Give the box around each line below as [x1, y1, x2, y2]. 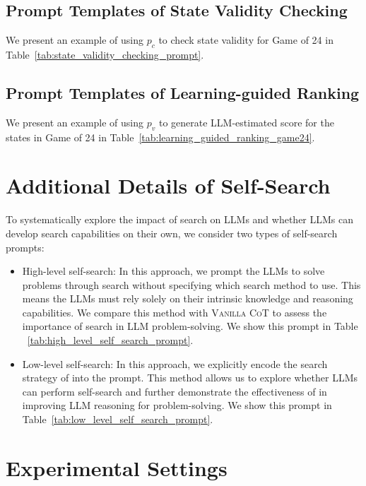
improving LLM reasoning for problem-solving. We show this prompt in [22, 398, 332, 413]
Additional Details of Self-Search [6, 171, 331, 200]
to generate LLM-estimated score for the [158, 114, 334, 129]
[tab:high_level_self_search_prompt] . [27, 333, 194, 348]
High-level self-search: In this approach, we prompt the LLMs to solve [22, 263, 325, 278]
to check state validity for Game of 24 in [158, 32, 333, 47]
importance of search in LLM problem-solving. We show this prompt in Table [22, 319, 358, 333]
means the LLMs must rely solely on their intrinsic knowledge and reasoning [22, 291, 353, 306]
